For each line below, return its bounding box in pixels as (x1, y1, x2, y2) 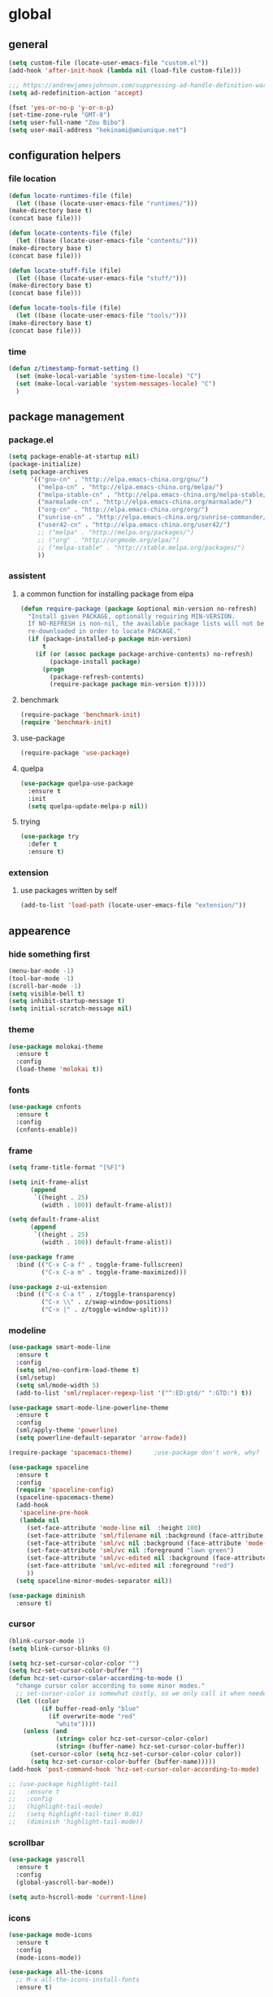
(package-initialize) (8, 460, 82, 468)
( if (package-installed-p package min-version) (28, 635, 193, 644)
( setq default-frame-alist (8, 1216, 100, 1224)
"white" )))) (55, 1720, 96, 1728)
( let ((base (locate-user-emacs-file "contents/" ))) (15, 237, 198, 245)
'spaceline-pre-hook (19, 1509, 89, 1517)
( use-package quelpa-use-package (19, 779, 134, 787)
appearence (8, 924, 71, 938)
